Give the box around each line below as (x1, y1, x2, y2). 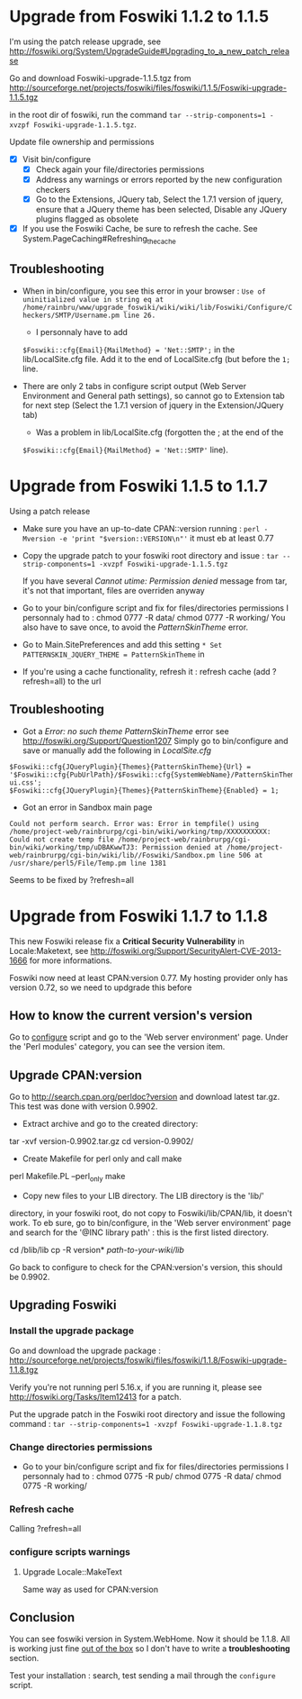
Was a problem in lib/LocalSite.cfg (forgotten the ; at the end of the (35, 426, 284, 438)
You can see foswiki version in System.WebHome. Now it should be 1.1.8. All (9, 1633, 290, 1645)
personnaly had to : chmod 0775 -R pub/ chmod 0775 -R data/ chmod (22, 1470, 281, 1481)
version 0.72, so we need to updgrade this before (9, 982, 192, 993)
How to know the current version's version (9, 1007, 253, 1023)
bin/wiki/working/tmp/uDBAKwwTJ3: (9, 842, 139, 852)
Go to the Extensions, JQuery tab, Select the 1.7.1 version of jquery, (35, 194, 284, 204)
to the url (67, 676, 102, 686)
